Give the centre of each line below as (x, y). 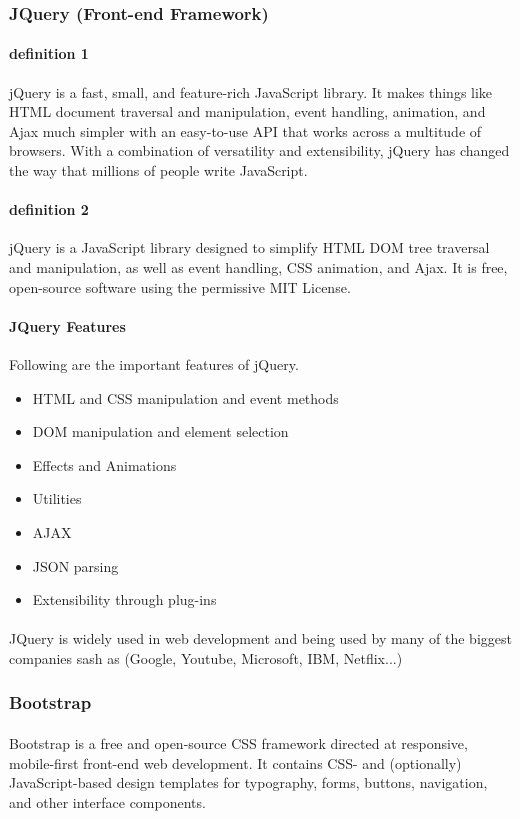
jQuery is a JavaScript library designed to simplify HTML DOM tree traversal (249, 247)
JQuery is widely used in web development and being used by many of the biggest (260, 638)
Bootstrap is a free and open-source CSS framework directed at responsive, (238, 742)
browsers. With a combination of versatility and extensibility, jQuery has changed (259, 150)
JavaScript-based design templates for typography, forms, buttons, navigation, (248, 782)
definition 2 (49, 209)
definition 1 (49, 53)
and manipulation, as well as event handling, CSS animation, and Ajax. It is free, (258, 267)
